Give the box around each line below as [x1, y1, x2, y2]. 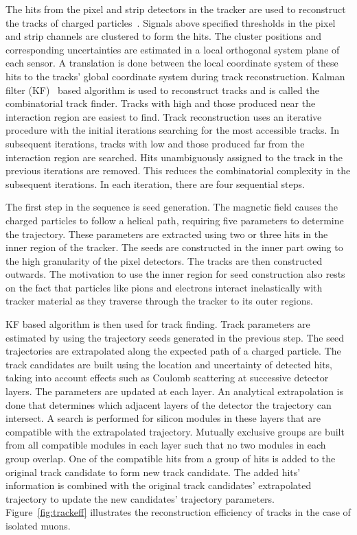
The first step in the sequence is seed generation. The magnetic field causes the [5, 200, 338, 214]
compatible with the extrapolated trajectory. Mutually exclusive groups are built [5, 424, 345, 438]
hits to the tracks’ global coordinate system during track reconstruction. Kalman [5, 69, 345, 83]
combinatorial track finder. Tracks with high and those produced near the [5, 96, 316, 110]
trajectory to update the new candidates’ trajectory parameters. [5, 491, 275, 506]
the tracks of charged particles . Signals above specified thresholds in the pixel [5, 15, 336, 29]
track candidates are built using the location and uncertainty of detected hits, [5, 357, 332, 371]
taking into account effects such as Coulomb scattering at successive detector [5, 370, 329, 385]
